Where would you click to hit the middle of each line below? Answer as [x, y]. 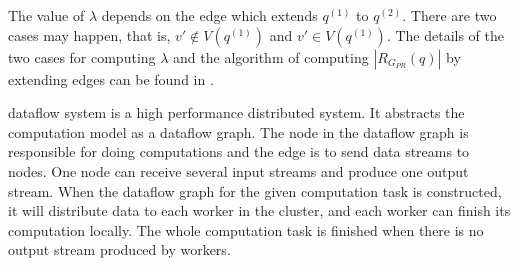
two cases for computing [82, 56]
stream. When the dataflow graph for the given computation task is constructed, [255, 190]
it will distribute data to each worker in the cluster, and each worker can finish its [259, 210]
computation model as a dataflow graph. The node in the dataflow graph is [238, 131]
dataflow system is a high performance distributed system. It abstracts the [236, 112]
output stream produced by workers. [119, 249]
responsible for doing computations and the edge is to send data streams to [239, 151]
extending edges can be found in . [111, 78]
